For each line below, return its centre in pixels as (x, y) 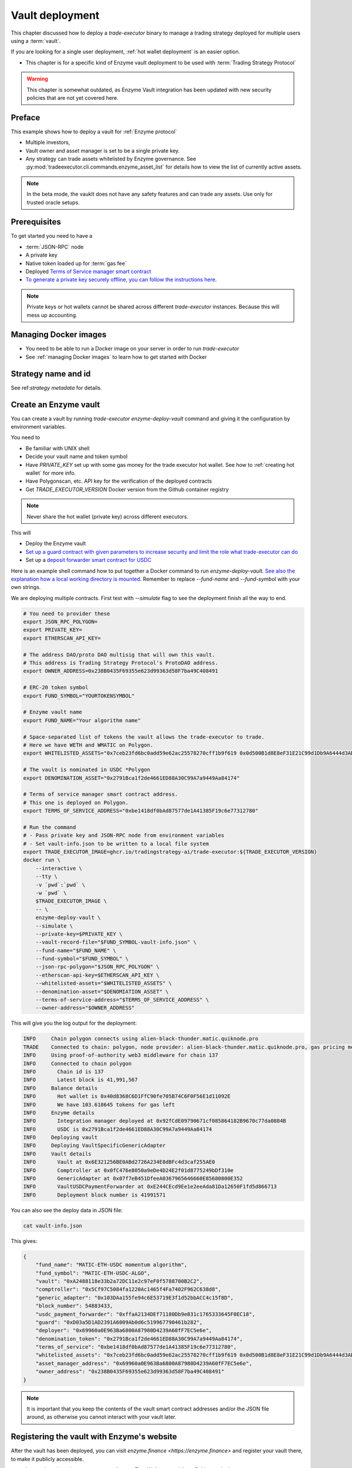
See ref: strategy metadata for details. (56, 388)
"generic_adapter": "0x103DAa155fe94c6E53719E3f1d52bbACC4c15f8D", (135, 1297)
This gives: (24, 1241)
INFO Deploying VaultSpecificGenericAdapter (94, 1146)
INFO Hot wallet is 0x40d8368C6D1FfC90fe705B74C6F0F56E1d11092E (127, 1096)
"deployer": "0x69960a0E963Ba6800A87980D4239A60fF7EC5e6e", (124, 1331)
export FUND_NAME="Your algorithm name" (82, 720)
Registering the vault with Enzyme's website (94, 1437)
